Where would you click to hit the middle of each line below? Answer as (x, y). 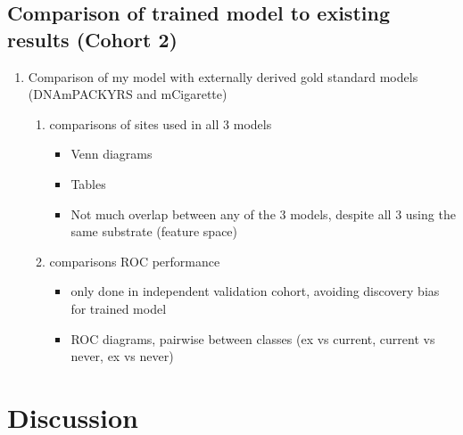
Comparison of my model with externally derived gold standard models (223, 76)
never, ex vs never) (122, 356)
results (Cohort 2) (92, 39)
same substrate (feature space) (154, 231)
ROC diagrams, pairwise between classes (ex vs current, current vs (253, 338)
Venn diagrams (112, 154)
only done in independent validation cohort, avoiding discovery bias (255, 291)
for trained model (119, 308)
